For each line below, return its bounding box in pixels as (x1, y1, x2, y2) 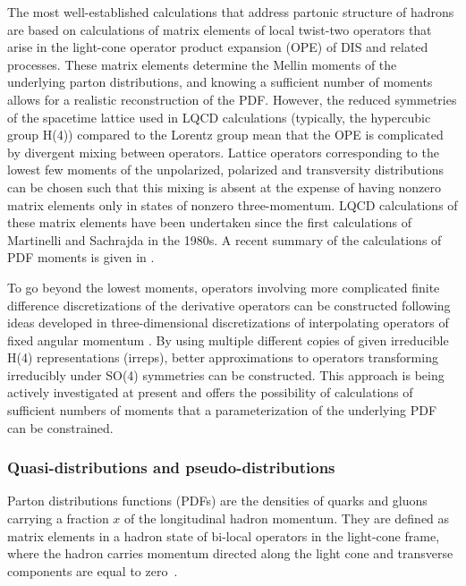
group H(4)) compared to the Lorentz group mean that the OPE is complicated (7, 125, 444, 144)
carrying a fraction (7, 509, 109, 528)
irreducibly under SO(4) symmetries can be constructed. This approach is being (7, 365, 445, 384)
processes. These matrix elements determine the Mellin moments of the (7, 55, 397, 73)
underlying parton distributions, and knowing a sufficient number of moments (7, 72, 433, 91)
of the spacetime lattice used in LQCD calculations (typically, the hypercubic (7, 107, 431, 126)
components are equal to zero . (7, 561, 178, 580)
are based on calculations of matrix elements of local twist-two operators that (7, 20, 432, 38)
